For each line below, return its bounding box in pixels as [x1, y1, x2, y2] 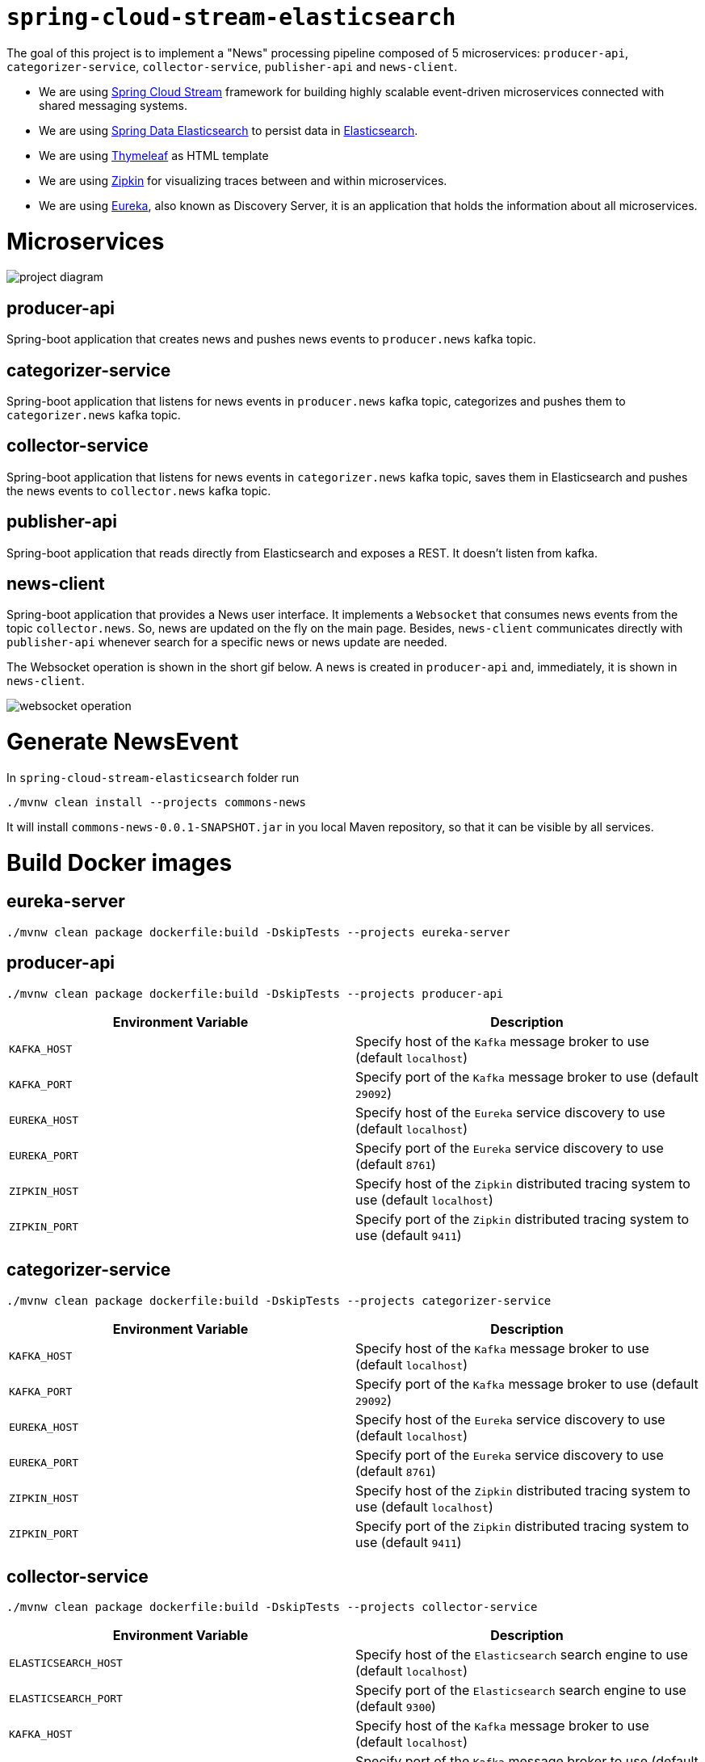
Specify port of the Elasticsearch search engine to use [355, 1682, 686, 1699]
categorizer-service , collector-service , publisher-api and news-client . [6, 59, 458, 74]
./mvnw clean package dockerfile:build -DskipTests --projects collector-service [6, 1600, 538, 1614]
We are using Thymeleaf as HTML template [39, 148, 269, 162]
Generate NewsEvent [6, 728, 239, 756]
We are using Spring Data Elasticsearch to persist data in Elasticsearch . [39, 123, 418, 137]
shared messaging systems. [39, 98, 188, 112]
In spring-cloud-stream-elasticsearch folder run [6, 770, 300, 784]
